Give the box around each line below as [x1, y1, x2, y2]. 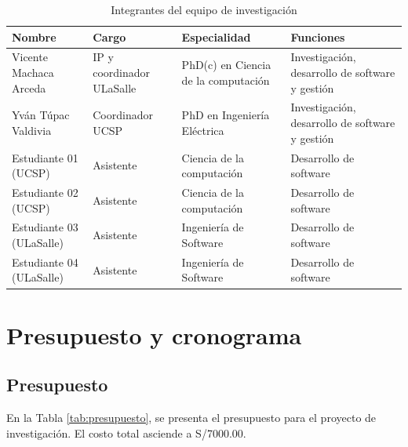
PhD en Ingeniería [181, 107, 270, 123]
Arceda [12, 79, 46, 96]
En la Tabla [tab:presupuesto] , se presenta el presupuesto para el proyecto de [6, 409, 377, 426]
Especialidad [181, 28, 251, 45]
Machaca [12, 64, 54, 81]
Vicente [12, 49, 48, 65]
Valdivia [12, 122, 52, 138]
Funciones [290, 28, 345, 45]
